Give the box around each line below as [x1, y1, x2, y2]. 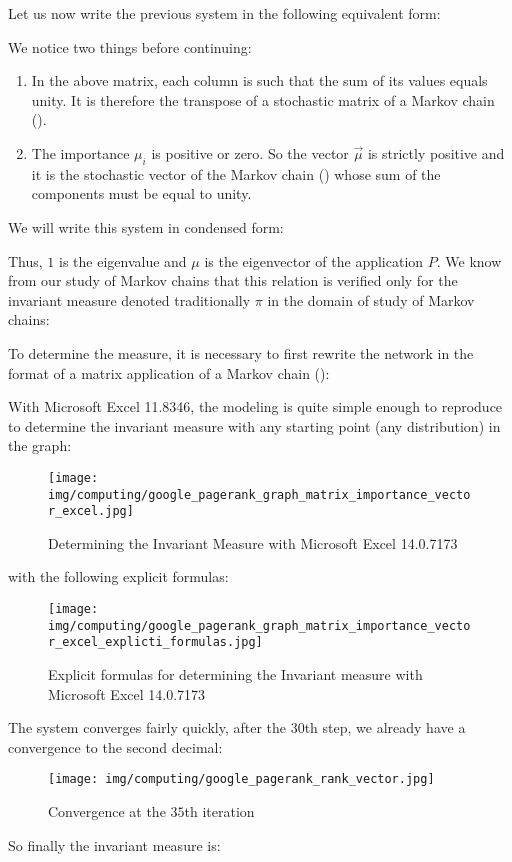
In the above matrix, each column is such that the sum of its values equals [31, 70, 488, 91]
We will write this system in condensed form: [8, 216, 284, 237]
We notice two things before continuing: [8, 36, 252, 57]
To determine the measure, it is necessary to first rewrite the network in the [8, 342, 474, 363]
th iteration [184, 801, 255, 822]
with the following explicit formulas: [8, 566, 229, 587]
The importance [31, 142, 130, 163]
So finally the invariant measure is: [8, 834, 221, 855]
